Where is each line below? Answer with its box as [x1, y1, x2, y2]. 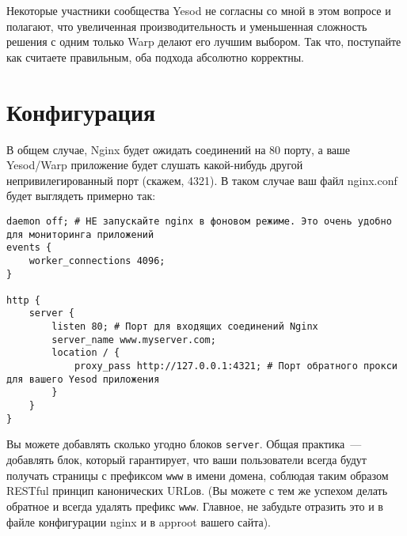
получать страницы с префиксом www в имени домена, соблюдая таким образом [6, 466, 389, 483]
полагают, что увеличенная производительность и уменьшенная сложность [6, 17, 367, 34]
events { [6, 242, 52, 254]
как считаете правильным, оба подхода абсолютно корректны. [6, 48, 304, 65]
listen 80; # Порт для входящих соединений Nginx [51, 321, 318, 333]
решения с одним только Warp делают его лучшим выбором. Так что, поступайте [6, 33, 401, 50]
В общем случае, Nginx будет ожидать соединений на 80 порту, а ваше [6, 141, 351, 157]
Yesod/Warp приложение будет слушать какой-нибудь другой [6, 157, 303, 173]
